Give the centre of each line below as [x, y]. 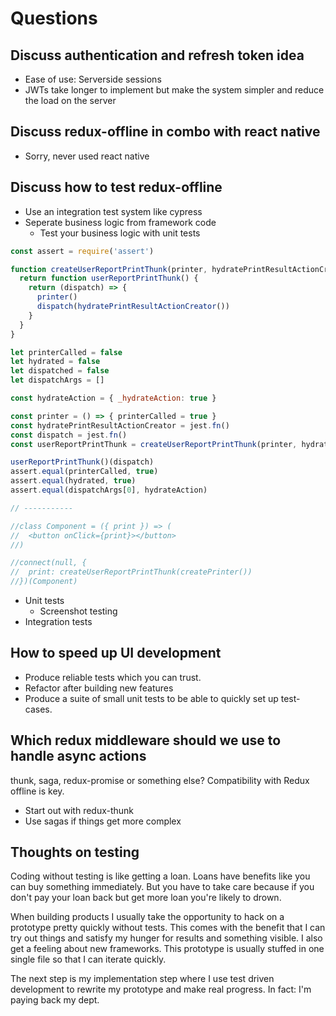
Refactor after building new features [99, 688]
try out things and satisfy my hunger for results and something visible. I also [166, 938]
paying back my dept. [55, 1000]
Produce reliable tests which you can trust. [113, 677]
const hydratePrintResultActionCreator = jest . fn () [120, 425]
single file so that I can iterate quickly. [88, 959]
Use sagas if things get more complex [103, 821]
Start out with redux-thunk [79, 810]
